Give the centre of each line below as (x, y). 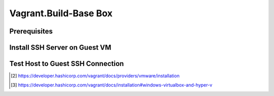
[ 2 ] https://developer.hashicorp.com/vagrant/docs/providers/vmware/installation (95, 76)
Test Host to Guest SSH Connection (67, 64)
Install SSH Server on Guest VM (60, 47)
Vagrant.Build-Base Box (61, 13)
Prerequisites (31, 31)
